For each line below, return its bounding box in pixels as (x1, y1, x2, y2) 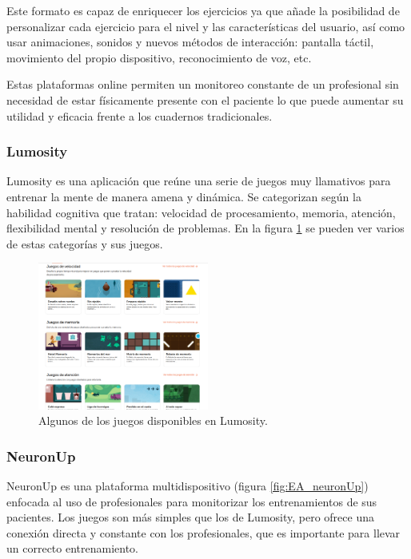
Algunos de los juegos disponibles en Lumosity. (38, 412, 268, 429)
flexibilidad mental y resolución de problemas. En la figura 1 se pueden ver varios (6, 220, 405, 236)
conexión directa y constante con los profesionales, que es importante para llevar (6, 524, 401, 541)
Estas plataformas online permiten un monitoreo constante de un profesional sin (6, 76, 399, 93)
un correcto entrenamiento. (6, 540, 139, 557)
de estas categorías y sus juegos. (6, 235, 163, 252)
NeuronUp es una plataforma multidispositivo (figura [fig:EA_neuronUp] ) (6, 478, 369, 494)
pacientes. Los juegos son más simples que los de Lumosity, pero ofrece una (6, 509, 374, 525)
